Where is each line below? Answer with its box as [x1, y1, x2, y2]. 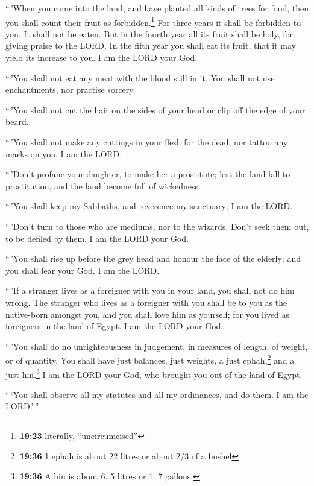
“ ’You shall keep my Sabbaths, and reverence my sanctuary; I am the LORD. [5, 200, 293, 212]
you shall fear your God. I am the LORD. [5, 264, 160, 276]
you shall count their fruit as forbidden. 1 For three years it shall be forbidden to [5, 14, 301, 28]
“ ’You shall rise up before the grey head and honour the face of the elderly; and [5, 252, 301, 265]
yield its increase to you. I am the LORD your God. [5, 51, 198, 64]
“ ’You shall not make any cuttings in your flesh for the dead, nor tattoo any [5, 136, 288, 148]
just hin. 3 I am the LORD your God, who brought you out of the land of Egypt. [5, 366, 303, 380]
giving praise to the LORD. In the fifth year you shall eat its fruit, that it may [5, 39, 297, 52]
